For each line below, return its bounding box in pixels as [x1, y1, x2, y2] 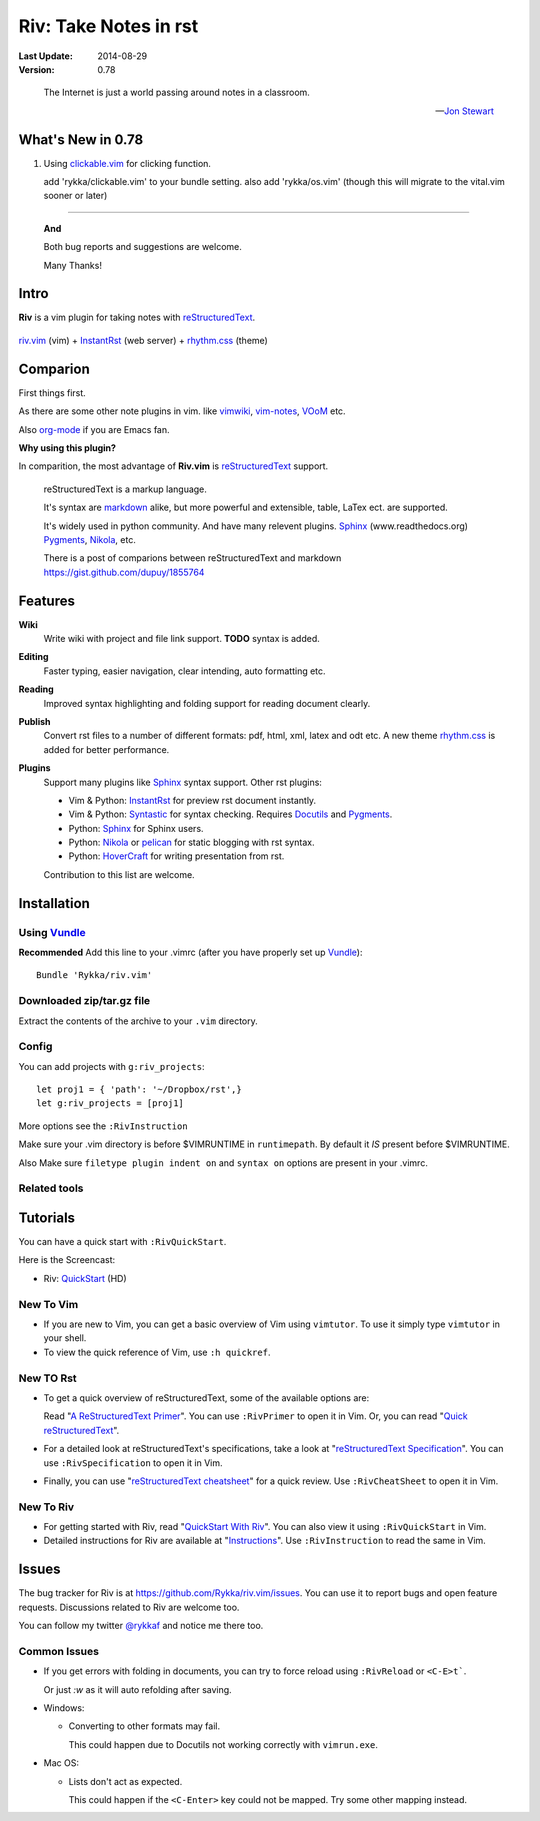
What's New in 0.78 [18, 131, 144, 148]
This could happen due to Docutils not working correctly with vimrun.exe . [68, 1738, 379, 1750]
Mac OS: [43, 1757, 80, 1769]
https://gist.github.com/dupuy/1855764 [43, 566, 205, 578]
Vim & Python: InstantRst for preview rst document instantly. [68, 794, 317, 806]
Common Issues [18, 1644, 100, 1658]
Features [18, 592, 75, 609]
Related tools [18, 1181, 84, 1195]
